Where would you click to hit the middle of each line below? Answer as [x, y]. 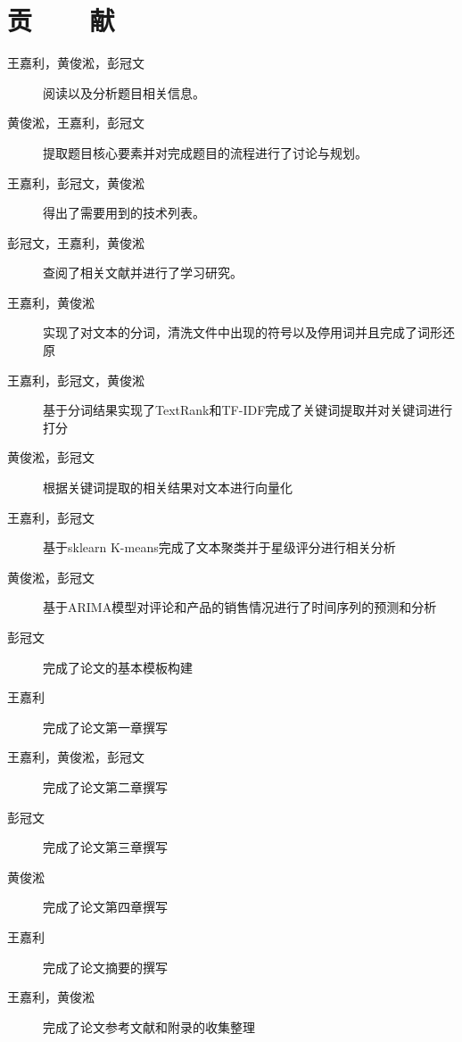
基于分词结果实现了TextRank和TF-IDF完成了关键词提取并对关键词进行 [248, 410]
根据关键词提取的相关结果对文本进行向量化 [168, 488]
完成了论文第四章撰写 [105, 907]
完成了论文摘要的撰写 [105, 967]
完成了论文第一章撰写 [105, 727]
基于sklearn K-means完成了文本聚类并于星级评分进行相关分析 [219, 547]
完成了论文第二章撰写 [105, 786]
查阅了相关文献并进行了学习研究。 [143, 273]
